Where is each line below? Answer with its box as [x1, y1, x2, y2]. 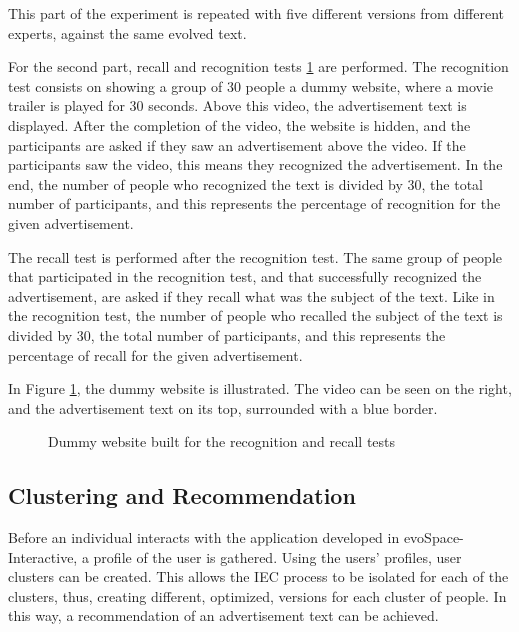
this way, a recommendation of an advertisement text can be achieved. [8, 605, 439, 626]
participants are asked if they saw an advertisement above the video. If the [8, 134, 466, 155]
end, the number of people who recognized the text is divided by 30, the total [8, 173, 483, 194]
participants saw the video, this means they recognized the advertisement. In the [8, 154, 503, 175]
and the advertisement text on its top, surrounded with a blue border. [8, 397, 438, 418]
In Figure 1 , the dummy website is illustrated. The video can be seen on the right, [8, 378, 512, 399]
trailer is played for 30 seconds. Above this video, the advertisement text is [8, 95, 467, 116]
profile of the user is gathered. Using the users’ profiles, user [93, 546, 462, 567]
